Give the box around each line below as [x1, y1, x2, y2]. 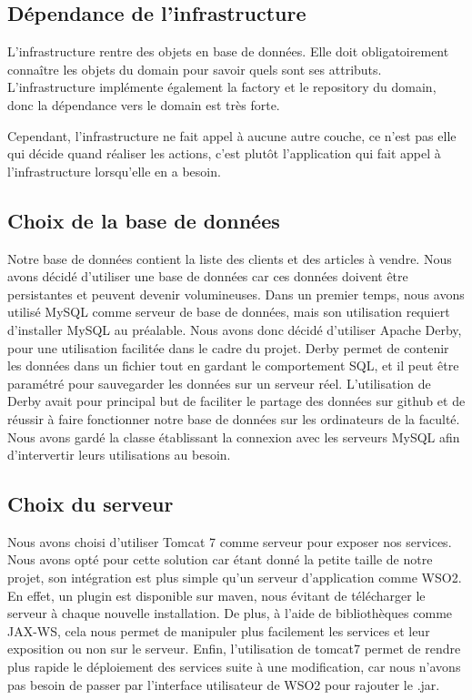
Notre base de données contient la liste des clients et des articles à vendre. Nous [7, 249, 452, 268]
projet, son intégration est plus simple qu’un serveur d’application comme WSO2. [7, 568, 462, 587]
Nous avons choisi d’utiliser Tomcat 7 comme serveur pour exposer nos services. [7, 532, 452, 551]
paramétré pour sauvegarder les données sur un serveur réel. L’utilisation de [7, 373, 431, 392]
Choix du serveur [7, 490, 174, 518]
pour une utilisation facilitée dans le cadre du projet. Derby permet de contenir [7, 338, 449, 357]
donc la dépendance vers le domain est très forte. [7, 95, 280, 114]
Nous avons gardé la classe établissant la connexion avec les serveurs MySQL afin [7, 427, 460, 446]
